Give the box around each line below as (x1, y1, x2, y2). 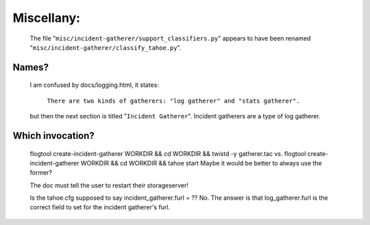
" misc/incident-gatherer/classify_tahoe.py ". (29, 43, 182, 51)
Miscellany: (12, 10, 81, 25)
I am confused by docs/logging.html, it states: (29, 81, 160, 89)
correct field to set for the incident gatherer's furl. (29, 203, 171, 211)
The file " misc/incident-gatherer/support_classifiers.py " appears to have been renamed (29, 34, 311, 42)
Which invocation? (12, 130, 95, 142)
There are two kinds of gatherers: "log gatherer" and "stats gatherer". (47, 96, 301, 105)
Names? (12, 62, 49, 73)
